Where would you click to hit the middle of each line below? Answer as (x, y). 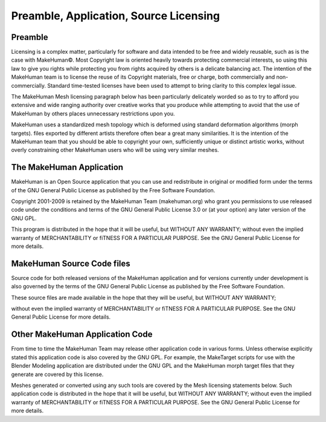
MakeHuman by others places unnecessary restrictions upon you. (93, 113)
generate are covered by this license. (57, 374)
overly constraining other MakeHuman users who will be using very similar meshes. (115, 150)
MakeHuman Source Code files (71, 263)
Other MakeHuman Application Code (82, 335)
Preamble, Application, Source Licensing (116, 16)
